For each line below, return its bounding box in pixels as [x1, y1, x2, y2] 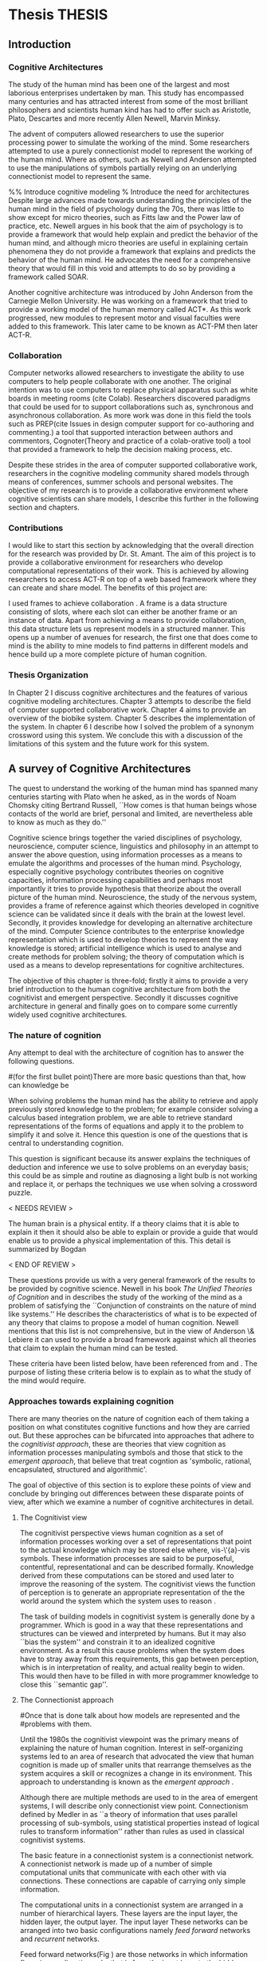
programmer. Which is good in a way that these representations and [19, 1620, 243, 1630]
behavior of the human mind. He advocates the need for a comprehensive [8, 254, 251, 265]
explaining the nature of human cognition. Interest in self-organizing [19, 1743, 243, 1753]
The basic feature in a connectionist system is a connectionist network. [19, 1851, 254, 1860]
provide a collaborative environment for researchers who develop [8, 557, 223, 567]
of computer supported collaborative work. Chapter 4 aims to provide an [8, 705, 247, 714]
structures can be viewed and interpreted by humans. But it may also [19, 1629, 246, 1639]
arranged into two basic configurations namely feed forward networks [19, 1926, 251, 1935]
